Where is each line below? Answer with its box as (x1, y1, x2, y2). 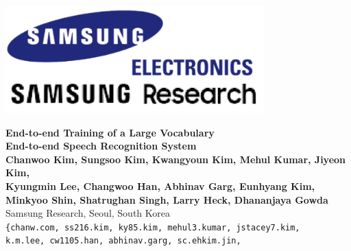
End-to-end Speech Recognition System (5, 139, 197, 153)
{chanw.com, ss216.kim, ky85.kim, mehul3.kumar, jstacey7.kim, (5, 222, 300, 232)
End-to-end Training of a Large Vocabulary (5, 125, 215, 139)
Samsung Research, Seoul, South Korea (5, 206, 170, 220)
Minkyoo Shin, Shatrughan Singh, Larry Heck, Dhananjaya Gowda (5, 192, 328, 206)
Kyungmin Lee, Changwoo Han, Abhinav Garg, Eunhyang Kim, (5, 179, 315, 193)
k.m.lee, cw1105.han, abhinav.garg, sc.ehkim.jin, (5, 236, 241, 246)
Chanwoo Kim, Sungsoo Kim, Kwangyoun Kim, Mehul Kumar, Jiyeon (5, 152, 346, 166)
